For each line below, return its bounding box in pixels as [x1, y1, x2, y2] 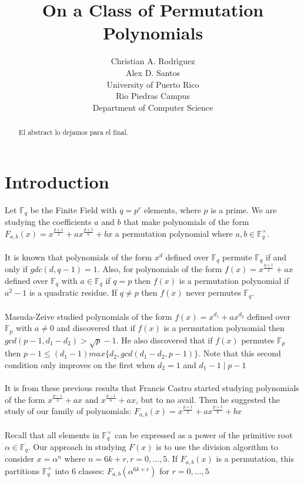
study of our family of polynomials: [5, 405, 132, 417]
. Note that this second [198, 347, 281, 359]
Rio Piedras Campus [116, 90, 190, 102]
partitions [5, 464, 40, 477]
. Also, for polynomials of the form [97, 263, 222, 275]
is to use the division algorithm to [156, 440, 278, 452]
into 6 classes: [55, 464, 105, 477]
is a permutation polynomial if [179, 274, 289, 286]
